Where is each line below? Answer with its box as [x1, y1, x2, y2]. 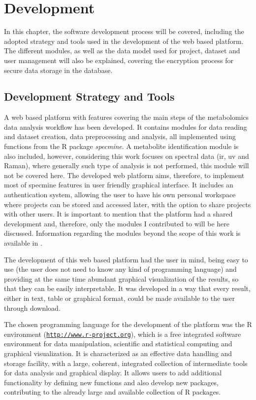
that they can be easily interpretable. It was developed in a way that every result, [4, 283, 251, 293]
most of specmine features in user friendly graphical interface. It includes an [4, 180, 233, 190]
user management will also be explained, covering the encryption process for [4, 55, 233, 65]
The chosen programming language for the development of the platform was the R [4, 319, 252, 329]
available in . [4, 238, 42, 248]
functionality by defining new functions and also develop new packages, [4, 377, 219, 387]
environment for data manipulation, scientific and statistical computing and [4, 338, 232, 349]
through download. [4, 302, 61, 313]
